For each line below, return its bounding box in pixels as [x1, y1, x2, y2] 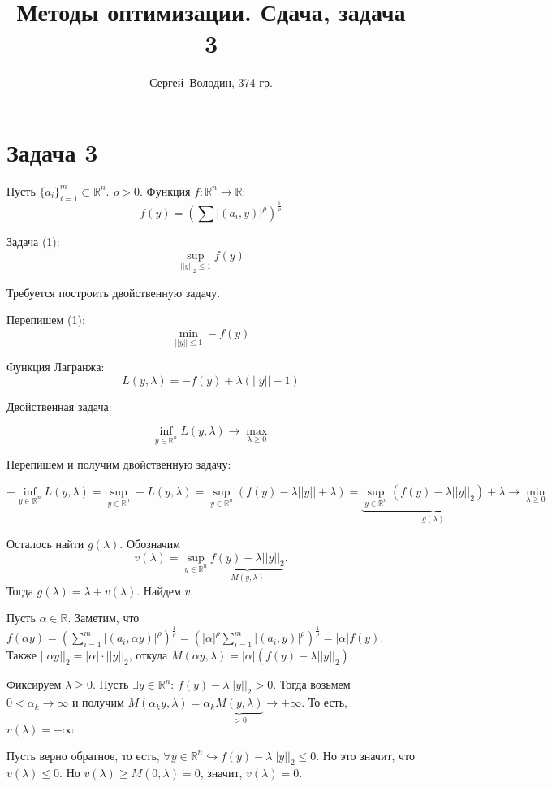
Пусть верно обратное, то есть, [6, 746, 160, 763]
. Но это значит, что [316, 746, 416, 763]
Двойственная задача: [6, 397, 112, 414]
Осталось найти [6, 534, 84, 551]
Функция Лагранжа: [6, 358, 105, 375]
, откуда [128, 646, 168, 664]
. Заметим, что [67, 609, 140, 626]
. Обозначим [119, 534, 181, 551]
